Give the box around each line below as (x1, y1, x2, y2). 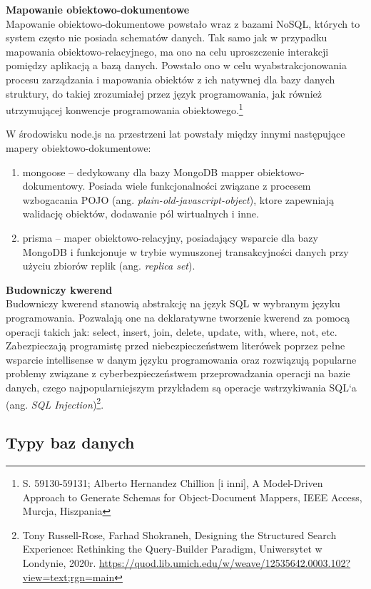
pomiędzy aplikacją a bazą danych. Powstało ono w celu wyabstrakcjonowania (6, 58, 347, 73)
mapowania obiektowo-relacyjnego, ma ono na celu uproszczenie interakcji (6, 43, 329, 58)
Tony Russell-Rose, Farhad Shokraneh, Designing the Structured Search (22, 527, 337, 542)
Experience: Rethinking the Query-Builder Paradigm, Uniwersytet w (22, 541, 322, 556)
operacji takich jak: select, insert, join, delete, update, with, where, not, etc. (6, 324, 337, 339)
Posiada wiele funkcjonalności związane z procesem (88, 178, 311, 193)
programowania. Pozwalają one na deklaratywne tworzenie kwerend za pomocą (6, 309, 350, 324)
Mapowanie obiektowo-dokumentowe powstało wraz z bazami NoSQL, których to (6, 16, 360, 31)
